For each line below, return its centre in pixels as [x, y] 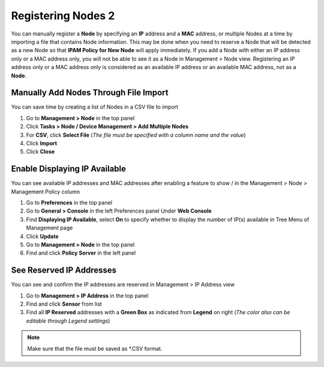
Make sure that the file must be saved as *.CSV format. [95, 348]
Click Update [42, 236]
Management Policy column [46, 192]
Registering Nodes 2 [63, 16]
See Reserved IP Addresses [64, 270]
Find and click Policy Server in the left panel [81, 253]
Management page [49, 228]
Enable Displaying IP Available [68, 169]
